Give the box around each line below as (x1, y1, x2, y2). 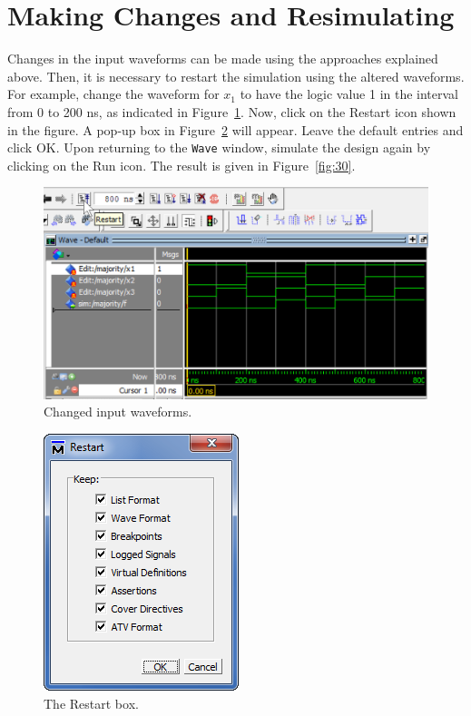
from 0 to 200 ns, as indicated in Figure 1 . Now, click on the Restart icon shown (7, 102, 456, 121)
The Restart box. (44, 693, 139, 712)
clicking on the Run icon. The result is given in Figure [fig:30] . (7, 155, 356, 174)
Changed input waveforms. (44, 402, 192, 421)
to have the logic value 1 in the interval (240, 84, 459, 103)
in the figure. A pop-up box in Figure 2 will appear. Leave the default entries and (7, 120, 464, 139)
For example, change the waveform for (7, 84, 220, 103)
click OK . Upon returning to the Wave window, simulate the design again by (7, 138, 431, 157)
